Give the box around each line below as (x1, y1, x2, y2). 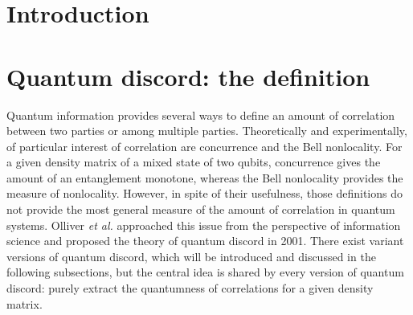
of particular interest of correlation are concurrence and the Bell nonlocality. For (6, 137, 403, 154)
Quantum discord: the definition (6, 59, 370, 92)
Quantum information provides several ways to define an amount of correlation (6, 106, 395, 123)
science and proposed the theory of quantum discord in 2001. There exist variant (6, 232, 404, 249)
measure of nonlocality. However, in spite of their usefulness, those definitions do (6, 185, 403, 202)
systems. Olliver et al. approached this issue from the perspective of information (6, 216, 401, 233)
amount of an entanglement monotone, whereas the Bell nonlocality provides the (6, 169, 403, 186)
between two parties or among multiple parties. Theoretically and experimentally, (6, 122, 407, 139)
